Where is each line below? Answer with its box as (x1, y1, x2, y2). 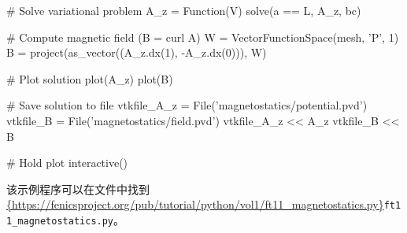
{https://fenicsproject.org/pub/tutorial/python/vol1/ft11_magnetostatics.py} (6, 196, 384, 213)
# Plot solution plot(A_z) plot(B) (6, 70, 173, 87)
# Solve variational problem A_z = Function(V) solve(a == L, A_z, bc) (6, 2, 361, 18)
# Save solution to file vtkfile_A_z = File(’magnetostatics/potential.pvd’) (6, 97, 368, 113)
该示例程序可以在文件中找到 (6, 180, 150, 197)
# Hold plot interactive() (6, 154, 128, 171)
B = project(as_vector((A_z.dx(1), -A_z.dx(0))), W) (6, 44, 267, 61)
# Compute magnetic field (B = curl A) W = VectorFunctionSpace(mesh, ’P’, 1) (6, 28, 399, 45)
